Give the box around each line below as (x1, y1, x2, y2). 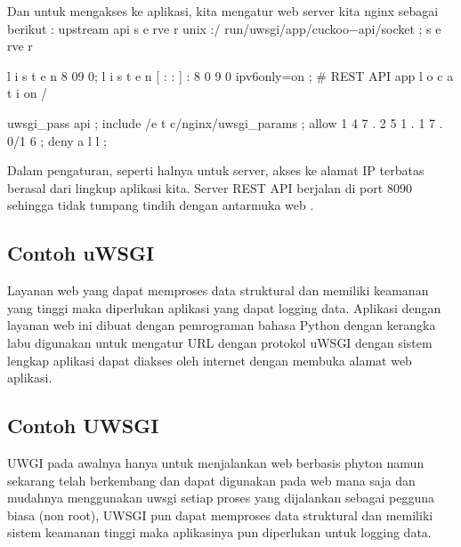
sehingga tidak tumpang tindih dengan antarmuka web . (7, 196, 314, 214)
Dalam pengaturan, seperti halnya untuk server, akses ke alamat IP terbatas (7, 161, 425, 180)
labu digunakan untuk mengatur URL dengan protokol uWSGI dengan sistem (7, 333, 433, 351)
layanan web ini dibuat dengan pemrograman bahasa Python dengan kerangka (7, 316, 436, 334)
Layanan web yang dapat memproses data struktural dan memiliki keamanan (7, 281, 429, 300)
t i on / (7, 84, 48, 102)
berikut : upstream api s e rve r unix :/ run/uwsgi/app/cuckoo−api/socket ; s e (7, 19, 441, 37)
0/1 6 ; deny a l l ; (7, 131, 107, 149)
